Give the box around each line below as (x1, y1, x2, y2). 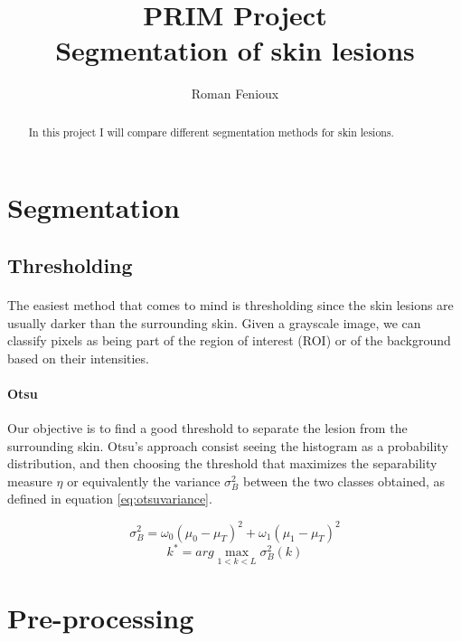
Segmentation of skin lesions (55, 32, 415, 69)
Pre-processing (7, 599, 194, 636)
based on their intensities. (7, 348, 149, 367)
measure (7, 471, 52, 490)
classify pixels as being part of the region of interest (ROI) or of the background (7, 331, 451, 350)
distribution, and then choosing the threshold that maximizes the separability (7, 454, 437, 473)
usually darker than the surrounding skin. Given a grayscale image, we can (7, 313, 421, 332)
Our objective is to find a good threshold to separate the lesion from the (7, 419, 408, 438)
